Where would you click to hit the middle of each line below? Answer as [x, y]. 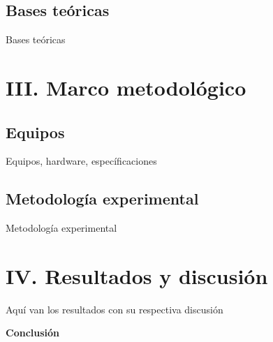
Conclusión [33, 333]
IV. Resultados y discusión [137, 275]
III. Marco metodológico [126, 87]
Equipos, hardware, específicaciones [81, 161]
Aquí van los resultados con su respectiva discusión [115, 309]
